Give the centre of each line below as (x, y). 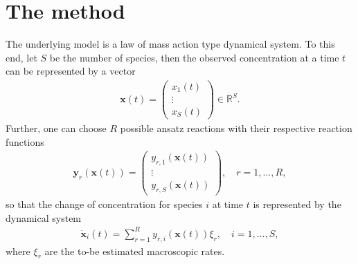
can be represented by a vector (71, 71)
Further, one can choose (56, 128)
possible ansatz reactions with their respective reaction (236, 128)
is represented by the (297, 204)
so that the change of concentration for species (104, 204)
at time (228, 204)
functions (25, 141)
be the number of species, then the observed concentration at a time (194, 57)
